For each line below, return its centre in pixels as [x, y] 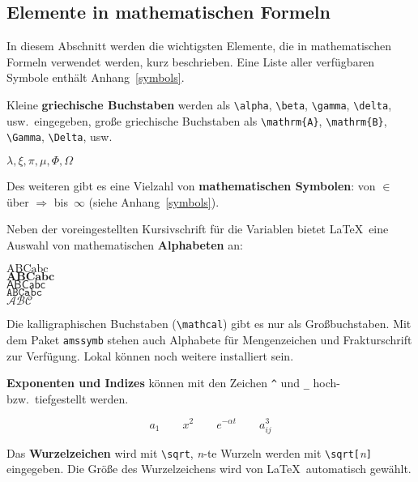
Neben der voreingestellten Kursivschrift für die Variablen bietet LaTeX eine [198, 229]
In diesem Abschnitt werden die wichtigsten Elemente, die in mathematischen [199, 46]
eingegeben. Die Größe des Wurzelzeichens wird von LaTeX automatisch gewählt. [209, 469]
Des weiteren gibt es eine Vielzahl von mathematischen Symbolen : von [191, 185]
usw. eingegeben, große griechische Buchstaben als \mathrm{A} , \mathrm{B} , [197, 120]
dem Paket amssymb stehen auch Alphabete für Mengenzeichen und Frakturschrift [209, 339]
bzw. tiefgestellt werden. [68, 398]
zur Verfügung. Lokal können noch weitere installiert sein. [150, 355]
